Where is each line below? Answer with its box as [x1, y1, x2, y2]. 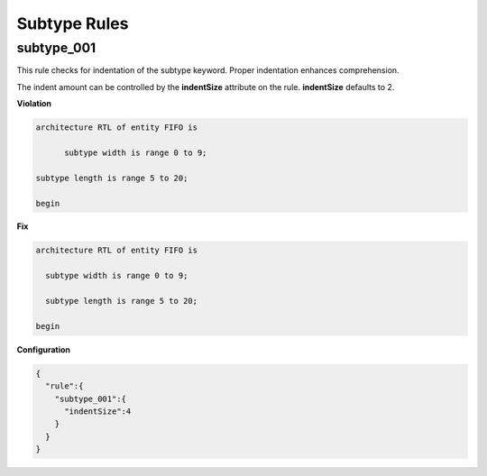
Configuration [16, 343, 71, 355]
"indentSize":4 [64, 406, 132, 416]
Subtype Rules [16, 14, 129, 33]
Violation [16, 98, 51, 109]
